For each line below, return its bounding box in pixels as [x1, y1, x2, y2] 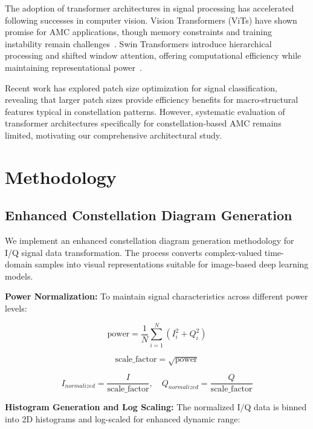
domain [5, 258, 33, 270]
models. [5, 269, 33, 282]
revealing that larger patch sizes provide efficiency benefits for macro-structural [5, 93, 298, 106]
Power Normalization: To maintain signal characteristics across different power [5, 290, 308, 303]
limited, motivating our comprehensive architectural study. [5, 128, 222, 141]
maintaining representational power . [5, 61, 142, 73]
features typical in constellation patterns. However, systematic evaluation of [5, 105, 285, 117]
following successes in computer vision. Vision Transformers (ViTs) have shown [5, 13, 297, 26]
